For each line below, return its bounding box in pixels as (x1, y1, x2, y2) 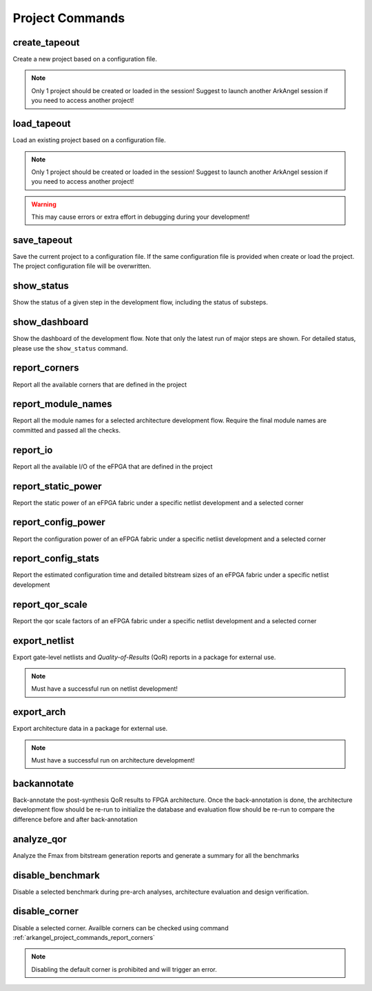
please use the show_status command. (12, 344, 128, 352)
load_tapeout (12, 118, 71, 130)
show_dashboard (12, 316, 89, 328)
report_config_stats (12, 553, 100, 565)
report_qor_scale (12, 598, 87, 610)
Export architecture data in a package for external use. (12, 725, 168, 733)
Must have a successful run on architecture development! (31, 756, 196, 765)
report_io (12, 444, 53, 455)
